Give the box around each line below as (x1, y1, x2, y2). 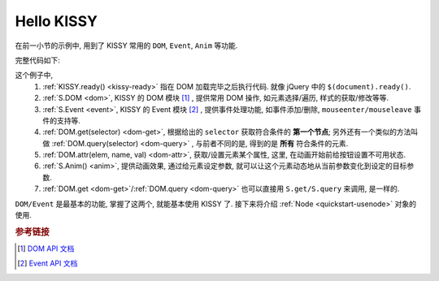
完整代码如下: (15, 55, 61, 65)
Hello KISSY (15, 12, 98, 30)
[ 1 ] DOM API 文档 (17, 244, 75, 253)
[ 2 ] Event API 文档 (17, 258, 78, 268)
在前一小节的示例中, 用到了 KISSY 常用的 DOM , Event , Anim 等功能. (15, 41, 238, 50)
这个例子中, (15, 70, 54, 80)
